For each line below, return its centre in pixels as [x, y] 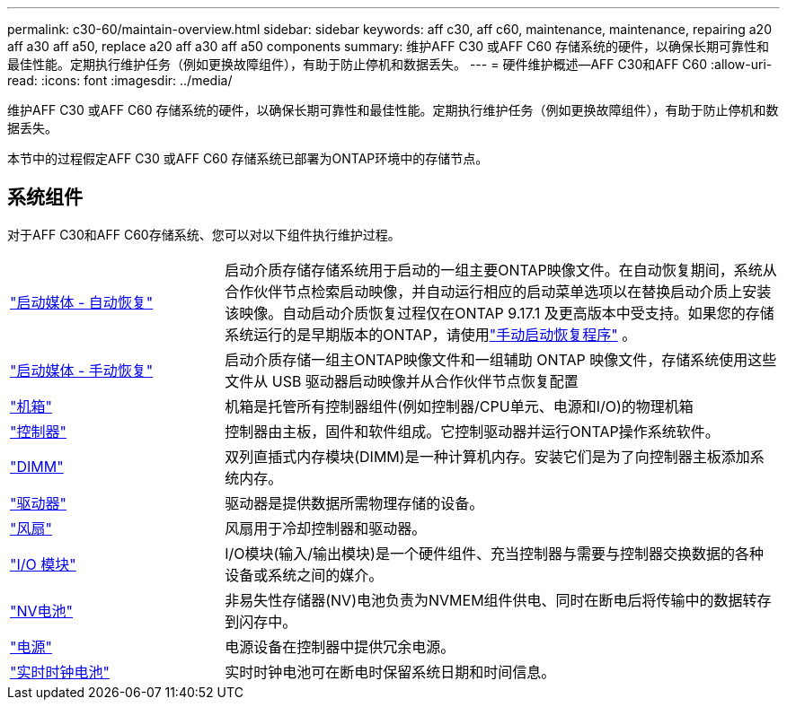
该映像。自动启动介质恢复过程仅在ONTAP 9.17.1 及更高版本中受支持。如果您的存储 [500, 313]
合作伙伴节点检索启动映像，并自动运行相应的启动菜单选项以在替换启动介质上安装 [498, 291]
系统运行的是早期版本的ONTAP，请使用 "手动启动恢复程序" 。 [431, 334]
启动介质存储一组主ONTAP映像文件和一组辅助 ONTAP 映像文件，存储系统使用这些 [501, 359]
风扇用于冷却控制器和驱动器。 [326, 528]
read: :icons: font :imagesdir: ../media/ [120, 80]
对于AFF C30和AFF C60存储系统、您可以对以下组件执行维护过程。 [204, 234]
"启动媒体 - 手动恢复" [82, 370]
